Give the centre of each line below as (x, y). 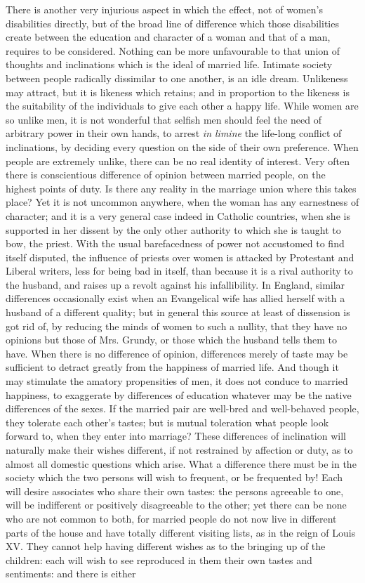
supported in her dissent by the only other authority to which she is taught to (173, 229)
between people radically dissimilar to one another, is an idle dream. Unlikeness (177, 78)
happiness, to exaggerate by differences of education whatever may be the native (179, 394)
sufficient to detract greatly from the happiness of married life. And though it (172, 367)
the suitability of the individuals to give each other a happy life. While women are (182, 106)
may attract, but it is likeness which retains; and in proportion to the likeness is (178, 92)
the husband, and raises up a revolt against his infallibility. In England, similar (175, 284)
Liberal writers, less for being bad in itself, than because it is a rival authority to (179, 271)
